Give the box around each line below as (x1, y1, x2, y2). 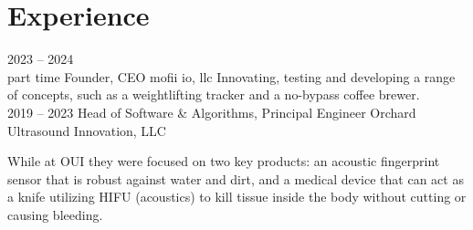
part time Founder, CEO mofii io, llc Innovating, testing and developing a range (7, 67, 456, 86)
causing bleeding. (7, 204, 103, 224)
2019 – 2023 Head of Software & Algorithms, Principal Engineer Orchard (7, 102, 416, 121)
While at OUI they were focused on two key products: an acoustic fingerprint (7, 152, 440, 171)
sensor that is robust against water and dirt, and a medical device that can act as (7, 169, 464, 188)
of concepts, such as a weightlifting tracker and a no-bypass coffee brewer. (7, 85, 420, 104)
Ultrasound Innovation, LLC (7, 120, 166, 140)
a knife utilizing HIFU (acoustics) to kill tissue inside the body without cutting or (7, 187, 467, 206)
